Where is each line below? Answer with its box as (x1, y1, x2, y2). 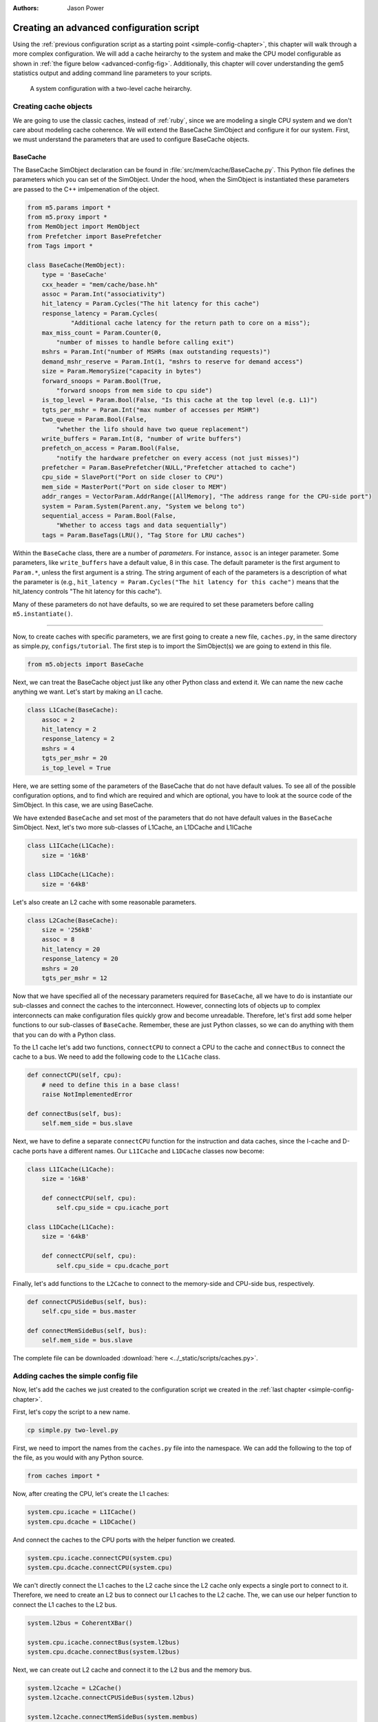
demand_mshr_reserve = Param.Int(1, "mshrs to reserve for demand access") (41, 357, 304, 365)
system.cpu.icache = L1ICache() (27, 1508, 137, 1516)
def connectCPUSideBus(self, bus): (27, 1298, 147, 1305)
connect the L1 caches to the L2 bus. (12, 1600, 117, 1608)
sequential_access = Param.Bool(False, (41, 512, 177, 520)
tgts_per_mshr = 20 (41, 754, 108, 763)
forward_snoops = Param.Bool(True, (41, 377, 162, 385)
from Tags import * (27, 242, 93, 250)
